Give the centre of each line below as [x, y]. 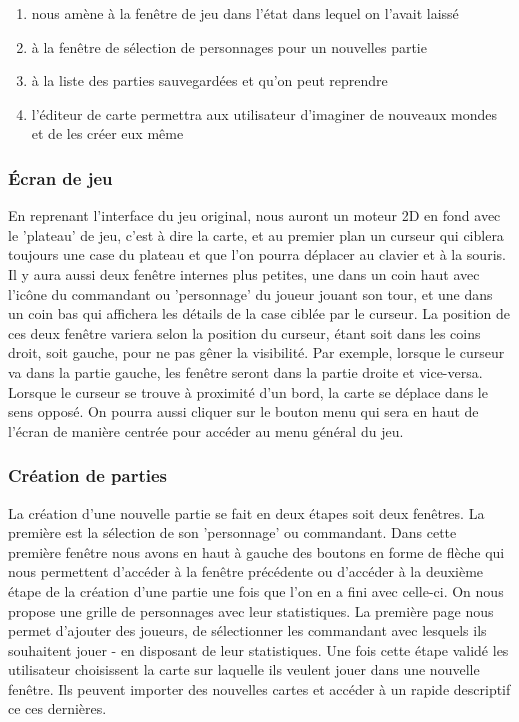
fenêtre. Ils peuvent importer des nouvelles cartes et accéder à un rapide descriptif [259, 688]
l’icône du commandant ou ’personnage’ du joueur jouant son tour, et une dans [250, 293]
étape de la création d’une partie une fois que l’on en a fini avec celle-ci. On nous [256, 590]
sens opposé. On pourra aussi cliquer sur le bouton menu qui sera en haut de [243, 411]
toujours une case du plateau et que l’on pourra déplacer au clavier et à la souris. [257, 254]
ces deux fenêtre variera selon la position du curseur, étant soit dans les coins [244, 332]
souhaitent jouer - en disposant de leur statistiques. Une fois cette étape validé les [258, 649]
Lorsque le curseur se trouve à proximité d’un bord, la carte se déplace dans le [248, 391]
